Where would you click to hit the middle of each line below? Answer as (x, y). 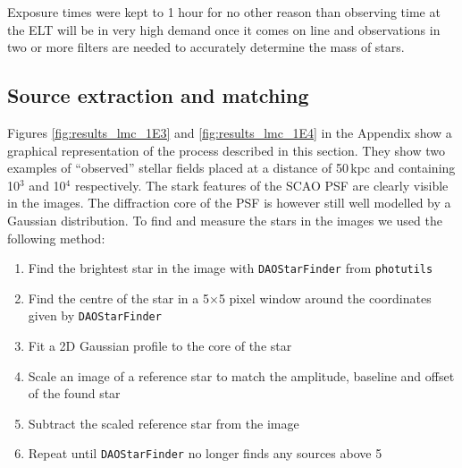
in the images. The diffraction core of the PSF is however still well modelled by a (229, 203)
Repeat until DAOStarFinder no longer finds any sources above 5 (205, 453)
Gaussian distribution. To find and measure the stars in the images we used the (225, 220)
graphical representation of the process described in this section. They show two (226, 150)
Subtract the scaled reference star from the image (164, 423)
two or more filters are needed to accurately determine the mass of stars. (206, 47)
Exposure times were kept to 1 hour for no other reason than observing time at (224, 12)
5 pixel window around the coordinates (325, 298)
